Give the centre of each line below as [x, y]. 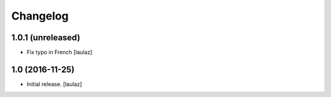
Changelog [40, 16]
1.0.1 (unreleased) [46, 38]
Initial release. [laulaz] [54, 84]
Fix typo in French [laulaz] [59, 52]
